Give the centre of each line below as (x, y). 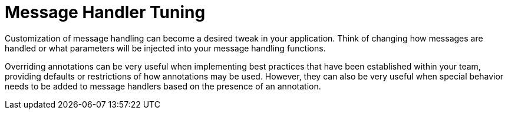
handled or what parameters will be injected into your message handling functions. (165, 48)
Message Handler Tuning (105, 12)
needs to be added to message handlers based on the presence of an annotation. (163, 86)
